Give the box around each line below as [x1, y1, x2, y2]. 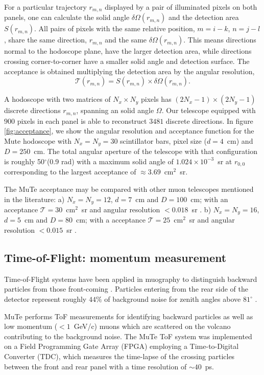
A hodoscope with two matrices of [4, 94, 111, 104]
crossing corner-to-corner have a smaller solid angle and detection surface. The [4, 56, 250, 67]
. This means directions [183, 34, 256, 45]
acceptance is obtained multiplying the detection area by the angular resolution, [4, 65, 255, 76]
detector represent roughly [4, 294, 87, 304]
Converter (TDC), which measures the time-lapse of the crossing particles [4, 351, 235, 362]
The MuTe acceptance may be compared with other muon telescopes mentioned [4, 183, 254, 194]
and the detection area [168, 12, 239, 23]
